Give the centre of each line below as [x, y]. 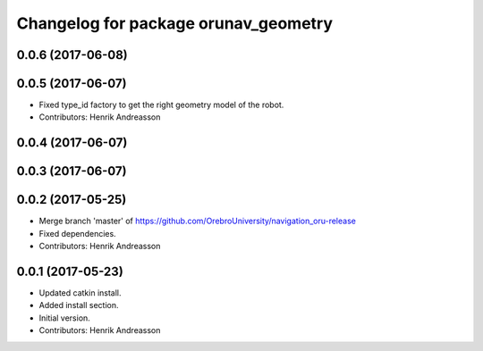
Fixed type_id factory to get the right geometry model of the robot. [161, 105]
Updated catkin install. [80, 293]
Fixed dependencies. [77, 233]
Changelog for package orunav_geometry [175, 23]
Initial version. [65, 318]
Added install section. [79, 305]
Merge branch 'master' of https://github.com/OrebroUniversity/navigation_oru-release [198, 221]
